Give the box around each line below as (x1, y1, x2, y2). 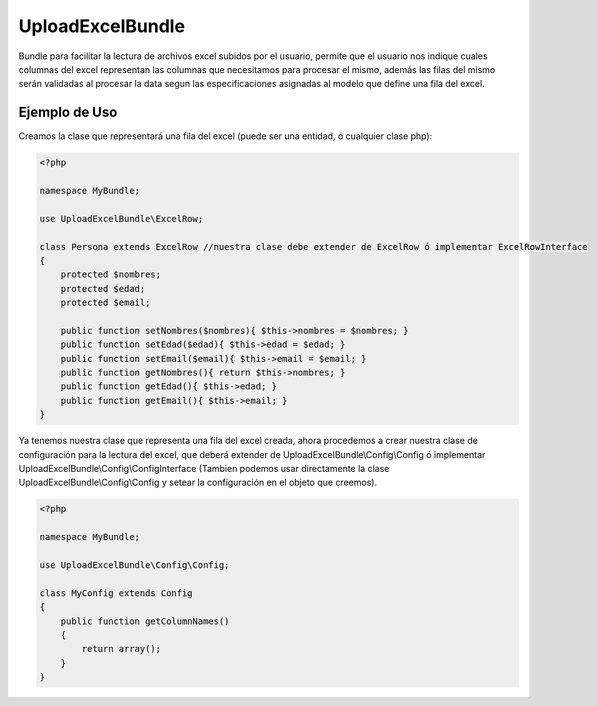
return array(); (81, 643, 162, 655)
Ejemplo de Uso (18, 104, 118, 121)
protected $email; (60, 297, 151, 309)
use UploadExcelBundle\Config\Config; (39, 559, 230, 570)
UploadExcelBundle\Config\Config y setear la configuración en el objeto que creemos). (18, 476, 378, 489)
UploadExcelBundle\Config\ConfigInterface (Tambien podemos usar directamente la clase (18, 463, 390, 475)
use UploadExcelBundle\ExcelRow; (39, 213, 204, 224)
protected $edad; (60, 283, 146, 294)
